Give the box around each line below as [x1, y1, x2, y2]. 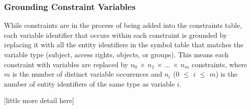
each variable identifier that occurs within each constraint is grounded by [4, 29, 227, 40]
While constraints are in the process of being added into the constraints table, [4, 20, 242, 30]
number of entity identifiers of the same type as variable [4, 78, 175, 89]
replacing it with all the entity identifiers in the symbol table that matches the [4, 39, 244, 50]
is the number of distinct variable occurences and [12, 69, 162, 79]
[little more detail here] [4, 95, 74, 106]
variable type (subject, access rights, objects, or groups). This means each [4, 49, 229, 59]
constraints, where [191, 59, 248, 69]
